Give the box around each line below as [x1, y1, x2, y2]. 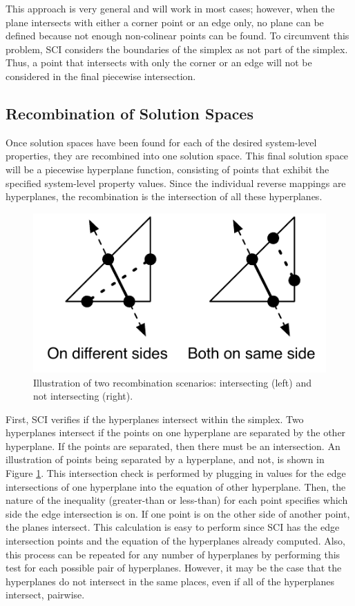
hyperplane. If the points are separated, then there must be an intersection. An [6, 438, 340, 453]
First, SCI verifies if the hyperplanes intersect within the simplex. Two [6, 411, 304, 426]
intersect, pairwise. [6, 587, 85, 602]
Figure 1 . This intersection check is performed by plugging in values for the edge [6, 466, 346, 480]
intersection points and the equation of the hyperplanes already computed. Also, [6, 534, 346, 548]
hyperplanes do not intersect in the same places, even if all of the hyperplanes [6, 574, 335, 588]
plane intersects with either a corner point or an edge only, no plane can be [6, 14, 324, 29]
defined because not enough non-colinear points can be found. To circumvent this [6, 28, 349, 43]
